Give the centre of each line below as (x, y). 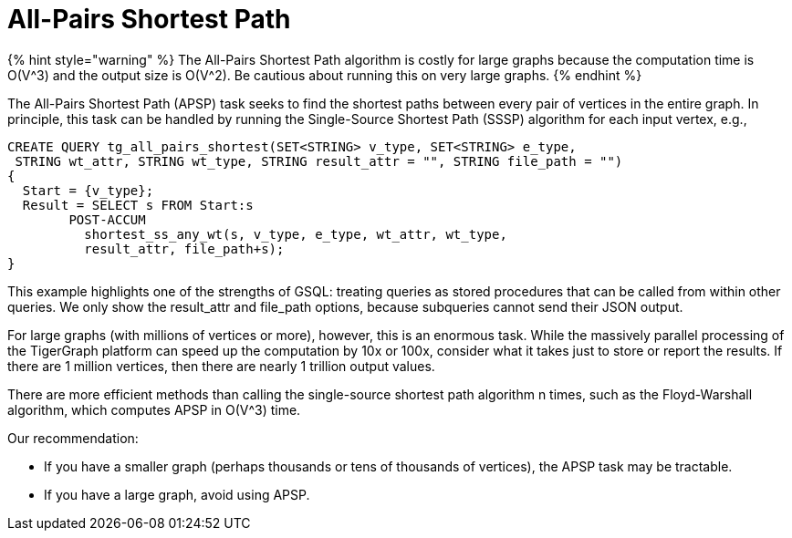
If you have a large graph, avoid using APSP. (177, 494)
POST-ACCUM (107, 219)
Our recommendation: (73, 438)
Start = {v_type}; (88, 190)
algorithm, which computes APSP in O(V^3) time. (154, 409)
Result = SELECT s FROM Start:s (138, 205)
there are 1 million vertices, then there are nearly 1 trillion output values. (221, 366)
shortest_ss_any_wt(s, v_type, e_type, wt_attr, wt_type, (296, 234)
